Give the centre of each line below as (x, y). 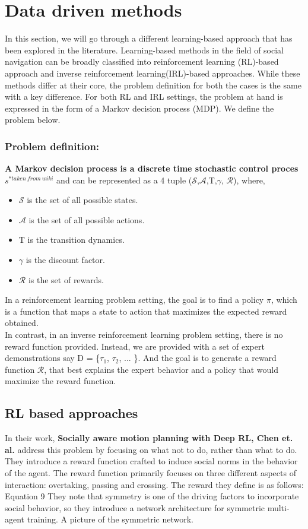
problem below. (33, 120)
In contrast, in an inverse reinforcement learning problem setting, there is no (144, 335)
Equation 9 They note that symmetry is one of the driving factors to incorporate (152, 496)
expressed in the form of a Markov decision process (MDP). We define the (139, 108)
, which (284, 300)
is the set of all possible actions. (87, 219)
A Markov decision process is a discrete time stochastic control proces (152, 168)
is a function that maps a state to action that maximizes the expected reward (146, 311)
